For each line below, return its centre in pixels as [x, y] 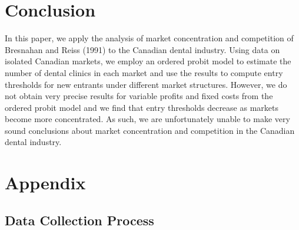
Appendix [45, 183]
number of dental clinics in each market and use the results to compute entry [144, 72]
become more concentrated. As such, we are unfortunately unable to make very [147, 119]
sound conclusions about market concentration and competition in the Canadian [150, 130]
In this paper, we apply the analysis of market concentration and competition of [149, 38]
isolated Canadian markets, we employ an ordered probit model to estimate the [148, 61]
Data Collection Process [79, 220]
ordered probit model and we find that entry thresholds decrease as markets [142, 107]
